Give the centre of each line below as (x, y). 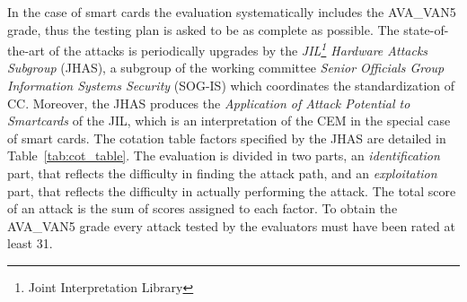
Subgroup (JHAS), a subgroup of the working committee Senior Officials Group (226, 68)
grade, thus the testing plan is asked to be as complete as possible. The (203, 29)
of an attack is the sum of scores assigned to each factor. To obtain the (203, 208)
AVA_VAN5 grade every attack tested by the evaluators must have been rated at (231, 225)
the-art (26, 50)
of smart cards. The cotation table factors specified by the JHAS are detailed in (227, 138)
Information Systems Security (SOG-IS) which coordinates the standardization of (231, 86)
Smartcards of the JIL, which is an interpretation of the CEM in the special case (229, 121)
